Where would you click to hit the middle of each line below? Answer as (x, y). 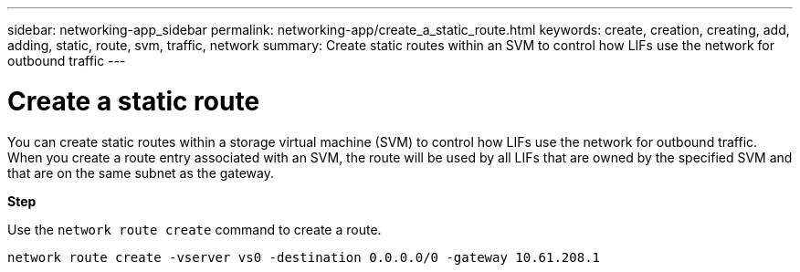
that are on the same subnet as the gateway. (141, 173)
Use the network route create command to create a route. (195, 229)
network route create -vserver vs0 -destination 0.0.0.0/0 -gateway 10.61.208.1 (304, 257)
